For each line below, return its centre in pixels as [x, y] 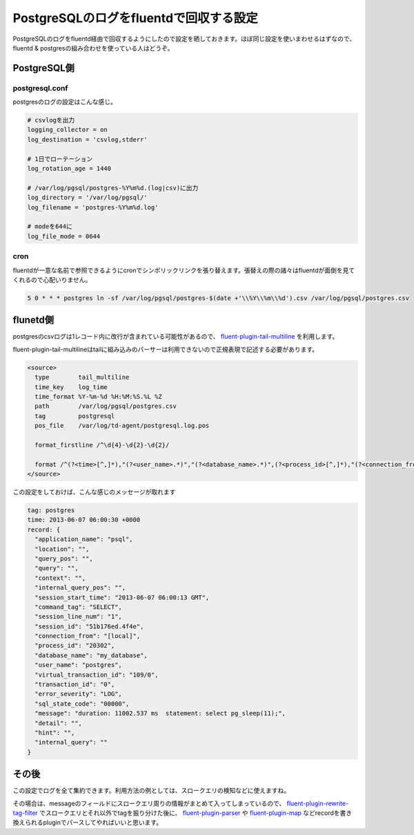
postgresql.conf [40, 88]
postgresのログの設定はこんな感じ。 [65, 102]
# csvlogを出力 [51, 120]
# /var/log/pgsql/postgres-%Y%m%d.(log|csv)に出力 [113, 188]
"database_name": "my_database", [91, 655]
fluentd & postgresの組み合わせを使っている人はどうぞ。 [93, 48]
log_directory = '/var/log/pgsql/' [87, 198]
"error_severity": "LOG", [78, 694]
